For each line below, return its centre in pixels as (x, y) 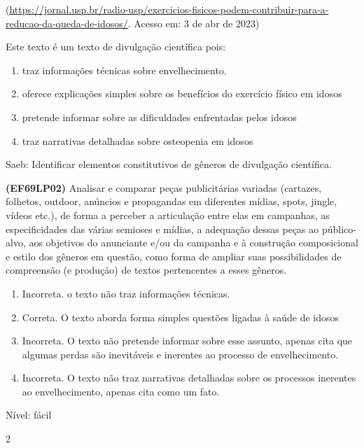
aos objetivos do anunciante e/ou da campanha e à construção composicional (194, 243)
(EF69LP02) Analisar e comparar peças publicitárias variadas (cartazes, (164, 187)
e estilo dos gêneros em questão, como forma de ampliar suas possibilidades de (174, 256)
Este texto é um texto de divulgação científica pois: (116, 47)
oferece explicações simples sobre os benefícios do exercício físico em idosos (182, 93)
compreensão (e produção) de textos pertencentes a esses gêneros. (146, 270)
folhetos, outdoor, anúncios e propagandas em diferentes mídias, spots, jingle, (171, 201)
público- (339, 229)
